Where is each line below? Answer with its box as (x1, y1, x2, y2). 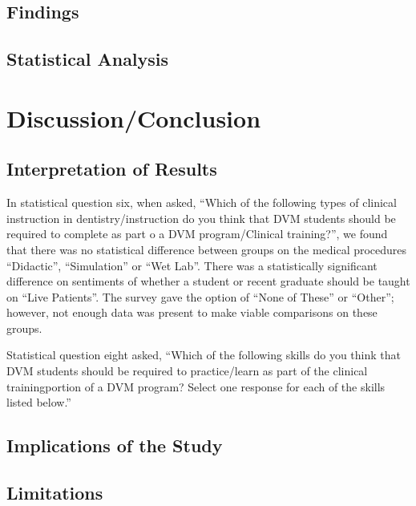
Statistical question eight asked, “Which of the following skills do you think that (6, 346, 401, 363)
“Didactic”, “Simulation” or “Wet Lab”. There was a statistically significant (6, 257, 378, 273)
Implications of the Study (6, 433, 223, 458)
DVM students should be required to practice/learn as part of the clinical (6, 362, 368, 379)
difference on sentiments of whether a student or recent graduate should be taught (6, 273, 410, 289)
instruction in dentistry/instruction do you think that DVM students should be (6, 209, 396, 226)
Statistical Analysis (6, 47, 169, 71)
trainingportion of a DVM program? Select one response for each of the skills (6, 378, 386, 395)
